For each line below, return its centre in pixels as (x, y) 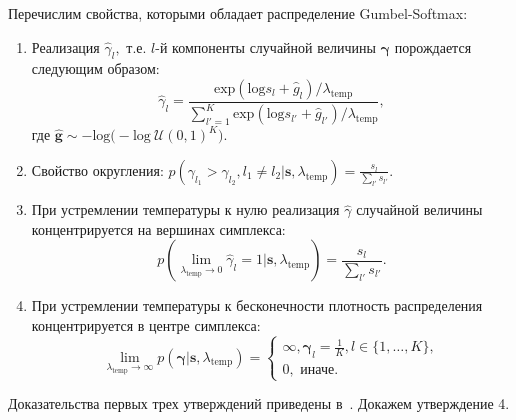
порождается (433, 46)
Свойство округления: (97, 169)
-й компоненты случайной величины (265, 46)
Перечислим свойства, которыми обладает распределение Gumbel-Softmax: (238, 13)
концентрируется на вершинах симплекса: (158, 228)
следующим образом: (95, 68)
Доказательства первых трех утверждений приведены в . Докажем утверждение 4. (259, 403)
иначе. (319, 370)
